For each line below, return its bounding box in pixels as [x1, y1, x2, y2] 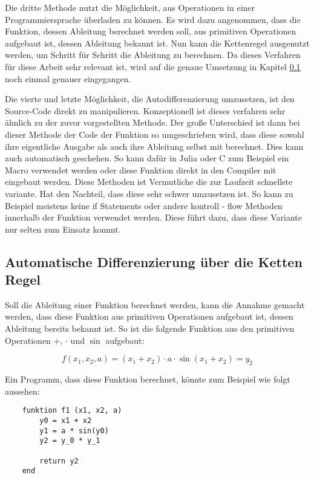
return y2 [39, 456, 79, 465]
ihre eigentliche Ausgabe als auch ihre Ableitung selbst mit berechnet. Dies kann [5, 140, 304, 152]
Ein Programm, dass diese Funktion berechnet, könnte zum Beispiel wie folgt [5, 373, 290, 386]
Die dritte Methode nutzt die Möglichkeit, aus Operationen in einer [5, 1, 255, 13]
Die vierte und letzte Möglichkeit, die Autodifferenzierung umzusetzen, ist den [5, 92, 295, 105]
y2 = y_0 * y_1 [39, 436, 100, 445]
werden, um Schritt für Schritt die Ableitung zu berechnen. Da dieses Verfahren [5, 48, 301, 61]
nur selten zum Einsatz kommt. [5, 222, 121, 235]
